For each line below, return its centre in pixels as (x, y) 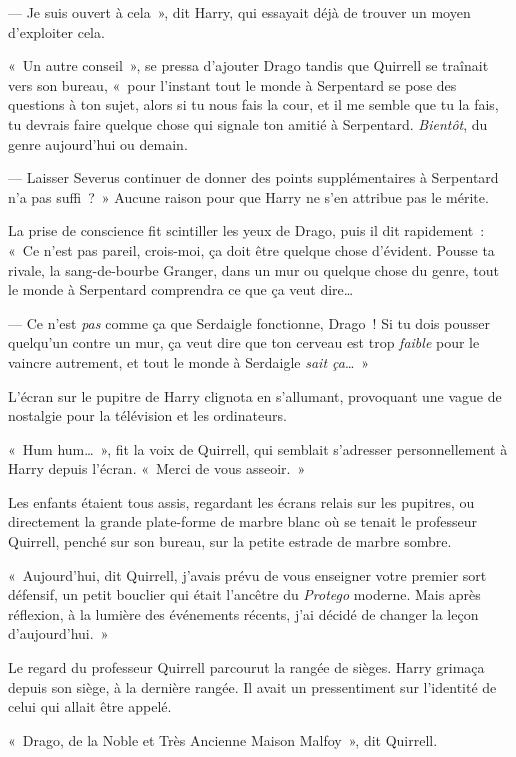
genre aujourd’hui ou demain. (98, 143)
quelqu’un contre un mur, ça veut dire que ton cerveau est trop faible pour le (244, 342)
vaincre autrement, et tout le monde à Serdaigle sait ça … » (189, 361)
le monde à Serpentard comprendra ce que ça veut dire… (181, 289)
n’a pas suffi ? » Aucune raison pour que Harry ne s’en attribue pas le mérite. (248, 196)
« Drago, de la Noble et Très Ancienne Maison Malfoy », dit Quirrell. (223, 739)
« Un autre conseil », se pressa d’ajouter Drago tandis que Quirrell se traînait (248, 65)
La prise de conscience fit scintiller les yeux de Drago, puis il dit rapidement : (246, 230)
